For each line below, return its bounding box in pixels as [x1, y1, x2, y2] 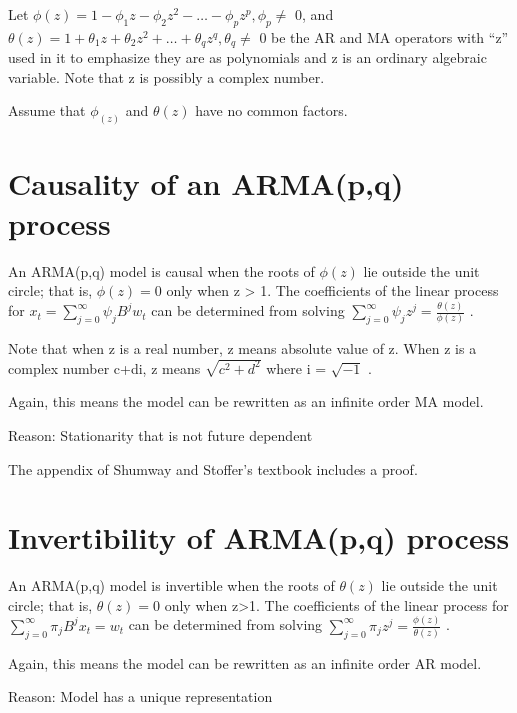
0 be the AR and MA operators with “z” [259, 26, 509, 47]
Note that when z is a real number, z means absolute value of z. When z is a [8, 337, 477, 358]
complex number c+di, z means [8, 357, 201, 378]
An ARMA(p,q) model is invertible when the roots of [8, 575, 335, 596]
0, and [295, 4, 334, 24]
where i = [266, 357, 327, 378]
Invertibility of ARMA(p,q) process [8, 517, 510, 558]
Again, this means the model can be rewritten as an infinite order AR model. [8, 652, 482, 673]
